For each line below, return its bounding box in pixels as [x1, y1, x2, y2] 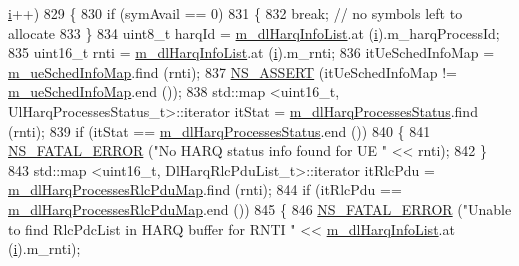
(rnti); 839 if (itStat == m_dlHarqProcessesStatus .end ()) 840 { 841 [8, 120, 431, 141]
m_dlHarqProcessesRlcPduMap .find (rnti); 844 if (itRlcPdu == [8, 179, 402, 200]
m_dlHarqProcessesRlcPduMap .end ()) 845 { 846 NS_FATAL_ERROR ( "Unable [8, 198, 512, 219]
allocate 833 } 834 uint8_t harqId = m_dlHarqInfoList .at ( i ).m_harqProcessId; [8, 22, 500, 43]
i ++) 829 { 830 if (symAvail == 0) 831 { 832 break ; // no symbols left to [8, 3, 463, 23]
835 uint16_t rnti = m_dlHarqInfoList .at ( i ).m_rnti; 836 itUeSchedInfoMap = [8, 42, 495, 63]
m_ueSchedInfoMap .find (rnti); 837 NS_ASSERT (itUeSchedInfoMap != [8, 61, 457, 82]
